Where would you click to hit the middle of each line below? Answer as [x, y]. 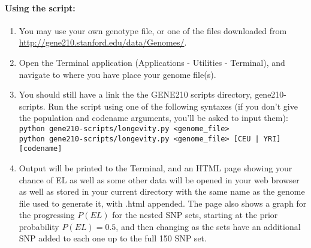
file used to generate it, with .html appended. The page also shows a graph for [163, 203]
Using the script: [40, 7]
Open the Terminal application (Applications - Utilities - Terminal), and [152, 62]
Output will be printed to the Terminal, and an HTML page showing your [155, 167]
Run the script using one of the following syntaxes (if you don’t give [173, 106]
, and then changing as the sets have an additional [208, 226]
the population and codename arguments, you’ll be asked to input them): [153, 118]
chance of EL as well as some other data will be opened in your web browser [159, 179]
